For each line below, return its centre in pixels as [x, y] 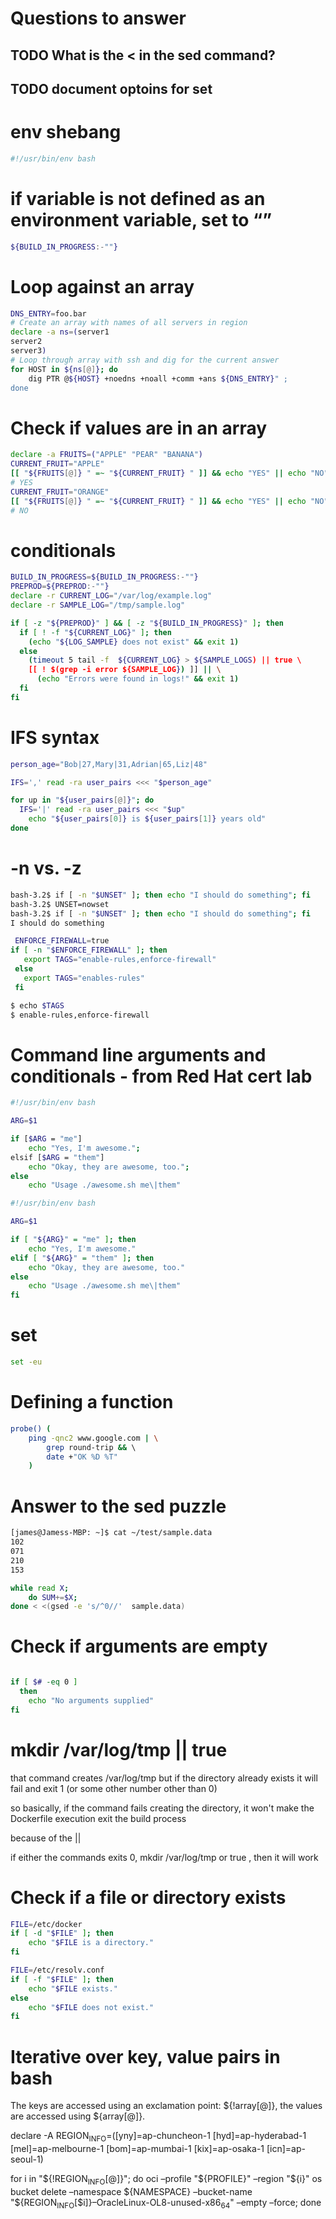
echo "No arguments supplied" [91, 1700]
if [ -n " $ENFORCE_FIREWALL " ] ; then [89, 950]
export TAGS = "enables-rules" [84, 978]
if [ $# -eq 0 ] [44, 1682]
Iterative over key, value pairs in [145, 2056]
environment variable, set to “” [141, 219]
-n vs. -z [46, 868]
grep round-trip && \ [91, 1447]
